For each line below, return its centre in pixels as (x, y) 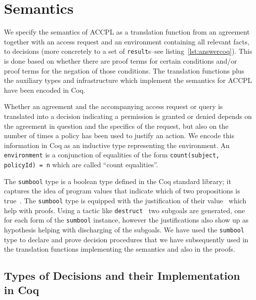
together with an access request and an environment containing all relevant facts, (127, 41)
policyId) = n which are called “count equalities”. (81, 164)
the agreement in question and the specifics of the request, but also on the (116, 126)
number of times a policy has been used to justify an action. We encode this (119, 135)
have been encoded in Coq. (45, 90)
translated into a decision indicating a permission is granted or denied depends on (128, 116)
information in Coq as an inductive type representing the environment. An (117, 145)
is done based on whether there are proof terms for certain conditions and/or (121, 60)
